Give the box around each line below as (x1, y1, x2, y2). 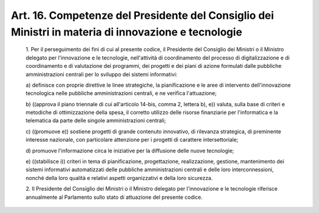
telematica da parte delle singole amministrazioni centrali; (25, 117, 167, 124)
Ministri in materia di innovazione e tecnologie (11, 25, 242, 38)
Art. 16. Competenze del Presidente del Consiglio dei (11, 9, 274, 22)
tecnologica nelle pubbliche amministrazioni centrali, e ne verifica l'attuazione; (25, 90, 217, 97)
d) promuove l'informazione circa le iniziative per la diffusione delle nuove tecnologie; (25, 147, 235, 154)
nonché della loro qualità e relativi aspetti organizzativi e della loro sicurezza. (25, 174, 213, 181)
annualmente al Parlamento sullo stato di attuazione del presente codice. (25, 194, 203, 201)
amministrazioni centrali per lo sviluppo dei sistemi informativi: (25, 71, 178, 78)
